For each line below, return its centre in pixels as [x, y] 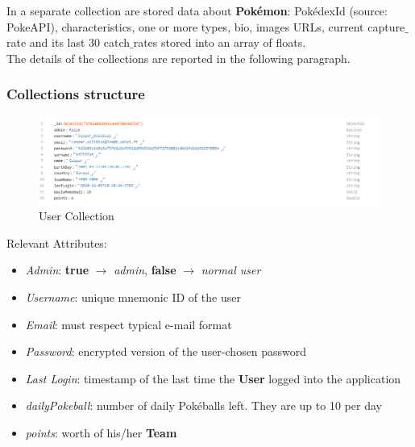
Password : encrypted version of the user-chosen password [166, 351]
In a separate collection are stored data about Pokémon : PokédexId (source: [197, 10]
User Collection [77, 216]
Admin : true [57, 270]
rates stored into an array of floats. [220, 42]
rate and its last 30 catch [68, 42]
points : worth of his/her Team [101, 432]
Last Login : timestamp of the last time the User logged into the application [213, 378]
